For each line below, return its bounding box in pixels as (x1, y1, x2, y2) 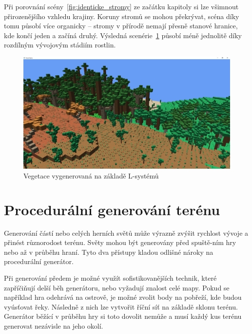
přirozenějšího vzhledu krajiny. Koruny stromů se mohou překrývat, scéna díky (4, 11, 239, 21)
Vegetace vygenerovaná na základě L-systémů (23, 170, 159, 180)
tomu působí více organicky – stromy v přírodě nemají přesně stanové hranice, (4, 21, 238, 31)
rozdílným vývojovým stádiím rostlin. (4, 40, 116, 50)
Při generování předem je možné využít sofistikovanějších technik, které (4, 273, 217, 283)
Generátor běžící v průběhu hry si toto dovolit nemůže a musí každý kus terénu (4, 311, 242, 321)
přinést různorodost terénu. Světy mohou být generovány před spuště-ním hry (4, 237, 236, 247)
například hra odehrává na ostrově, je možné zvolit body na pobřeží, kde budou (4, 292, 242, 302)
